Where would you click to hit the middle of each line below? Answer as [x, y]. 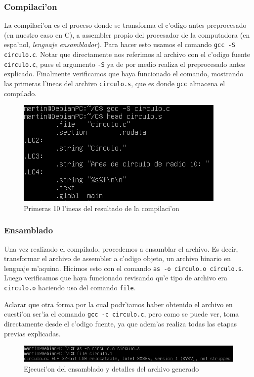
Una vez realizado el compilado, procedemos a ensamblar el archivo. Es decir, [121, 248]
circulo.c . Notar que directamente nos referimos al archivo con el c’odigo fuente [127, 54]
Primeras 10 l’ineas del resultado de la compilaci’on [102, 208]
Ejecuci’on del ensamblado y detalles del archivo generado [111, 368]
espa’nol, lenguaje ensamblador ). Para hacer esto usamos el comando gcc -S [120, 44]
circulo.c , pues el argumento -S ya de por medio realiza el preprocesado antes [125, 64]
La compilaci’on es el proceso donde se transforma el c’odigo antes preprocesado [125, 25]
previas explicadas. [32, 333]
